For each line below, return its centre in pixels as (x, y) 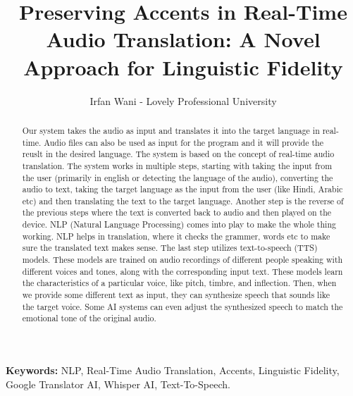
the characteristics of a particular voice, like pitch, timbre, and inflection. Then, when (179, 283)
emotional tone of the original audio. (89, 318)
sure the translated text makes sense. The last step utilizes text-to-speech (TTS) (170, 248)
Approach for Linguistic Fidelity (183, 67)
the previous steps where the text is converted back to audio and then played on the (177, 212)
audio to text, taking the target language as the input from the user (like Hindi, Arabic (182, 189)
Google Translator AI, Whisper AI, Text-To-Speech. (118, 384)
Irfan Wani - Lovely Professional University (183, 100)
